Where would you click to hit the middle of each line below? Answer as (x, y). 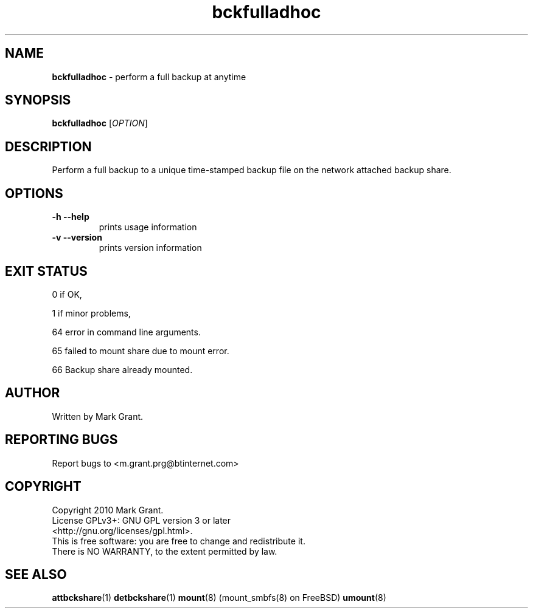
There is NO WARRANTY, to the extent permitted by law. (165, 551)
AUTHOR (33, 393)
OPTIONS (34, 193)
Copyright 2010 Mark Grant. (108, 510)
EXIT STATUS (46, 271)
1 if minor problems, (91, 313)
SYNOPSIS (38, 100)
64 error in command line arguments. (126, 332)
